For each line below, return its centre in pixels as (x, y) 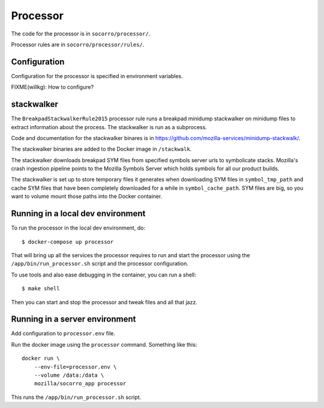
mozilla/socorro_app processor (80, 384)
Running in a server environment (73, 319)
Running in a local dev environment (78, 214)
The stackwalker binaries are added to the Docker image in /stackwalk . (101, 149)
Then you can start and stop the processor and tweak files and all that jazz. (104, 302)
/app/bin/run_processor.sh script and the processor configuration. (100, 264)
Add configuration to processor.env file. (63, 333)
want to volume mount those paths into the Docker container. (87, 196)
